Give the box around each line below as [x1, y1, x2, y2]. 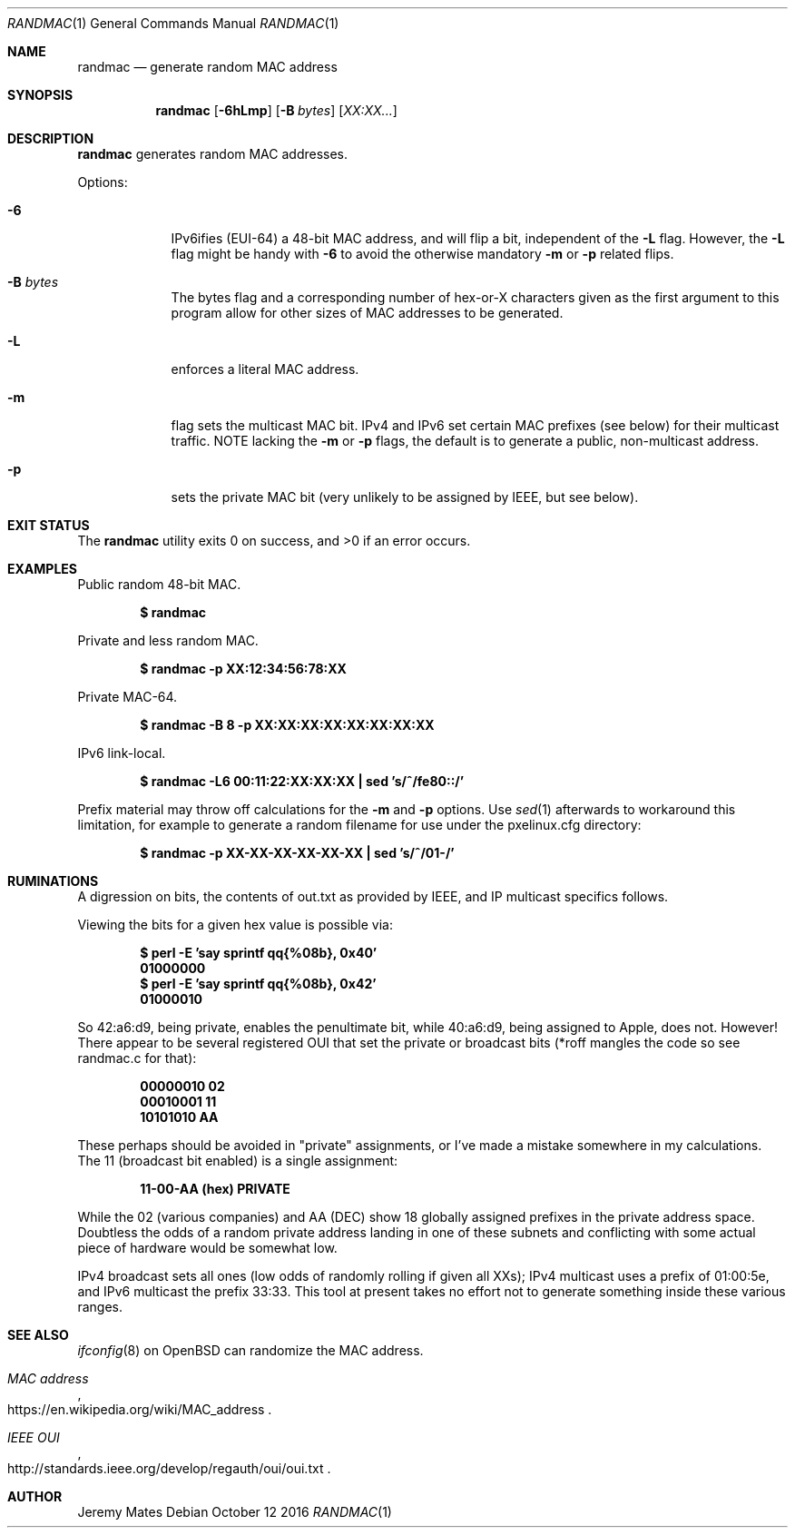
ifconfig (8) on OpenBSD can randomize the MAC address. [77, 1343, 424, 1358]
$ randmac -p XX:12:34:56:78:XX [140, 661, 347, 676]
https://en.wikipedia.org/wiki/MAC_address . [7, 1402, 272, 1417]
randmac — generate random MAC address [77, 59, 338, 74]
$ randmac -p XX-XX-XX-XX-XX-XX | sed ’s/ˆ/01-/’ [140, 845, 455, 861]
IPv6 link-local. [77, 745, 166, 761]
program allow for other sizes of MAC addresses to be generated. [171, 305, 564, 320]
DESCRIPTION [7, 131, 94, 146]
